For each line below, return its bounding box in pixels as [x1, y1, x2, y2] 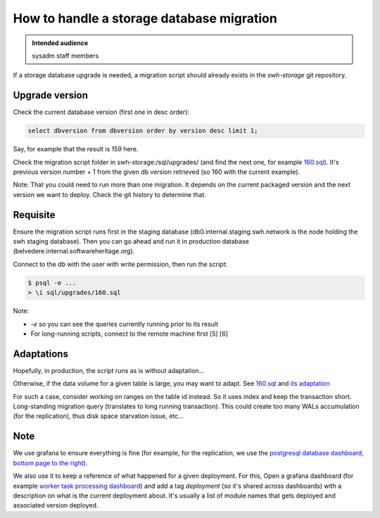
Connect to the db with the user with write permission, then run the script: [13, 260, 228, 268]
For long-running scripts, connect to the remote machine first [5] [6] [30, 329, 229, 338]
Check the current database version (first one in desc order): [13, 108, 190, 116]
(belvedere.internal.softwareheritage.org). [13, 247, 135, 255]
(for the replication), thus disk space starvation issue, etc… [13, 412, 184, 420]
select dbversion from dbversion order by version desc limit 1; [27, 127, 258, 135]
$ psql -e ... [27, 279, 77, 286]
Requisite [13, 208, 56, 221]
